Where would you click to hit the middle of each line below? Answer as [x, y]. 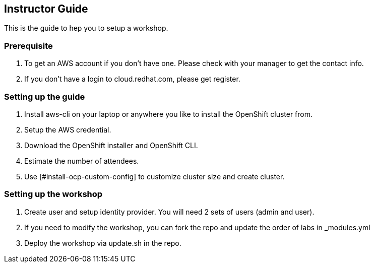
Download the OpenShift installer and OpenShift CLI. [111, 145]
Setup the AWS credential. [68, 129]
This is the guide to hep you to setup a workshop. [86, 28]
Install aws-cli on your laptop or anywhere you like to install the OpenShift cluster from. [169, 114]
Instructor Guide [46, 9]
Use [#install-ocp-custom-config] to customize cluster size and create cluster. [154, 176]
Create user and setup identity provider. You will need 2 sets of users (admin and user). [169, 212]
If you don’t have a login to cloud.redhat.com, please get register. [132, 79]
